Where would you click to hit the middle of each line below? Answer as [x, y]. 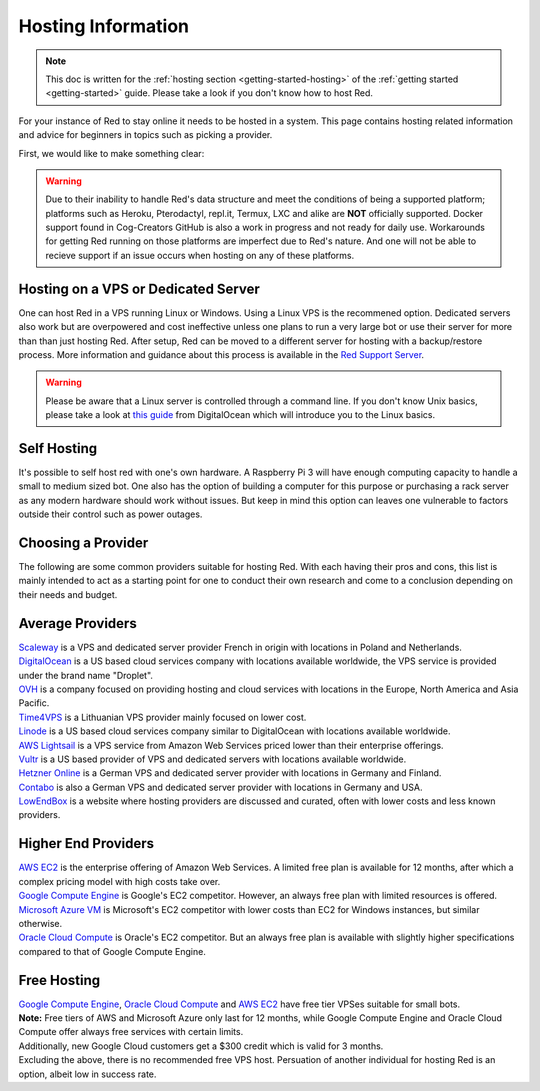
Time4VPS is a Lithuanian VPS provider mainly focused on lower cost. [162, 717]
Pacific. [34, 703]
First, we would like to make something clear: [111, 153]
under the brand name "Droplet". [86, 675]
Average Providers [77, 623]
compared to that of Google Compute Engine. [112, 951]
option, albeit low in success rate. [87, 1074]
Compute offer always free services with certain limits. [131, 1032]
